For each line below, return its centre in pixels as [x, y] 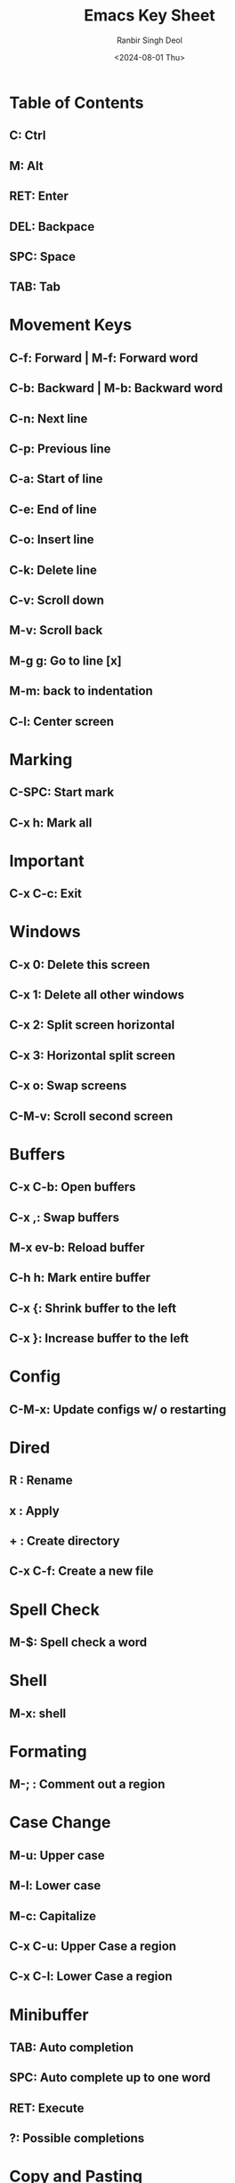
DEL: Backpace [52, 227]
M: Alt [26, 166]
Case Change [60, 1823]
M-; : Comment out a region [87, 1784]
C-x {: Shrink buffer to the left [93, 1308]
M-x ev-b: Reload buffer [77, 1247]
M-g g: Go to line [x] [65, 660]
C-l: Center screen [61, 721]
